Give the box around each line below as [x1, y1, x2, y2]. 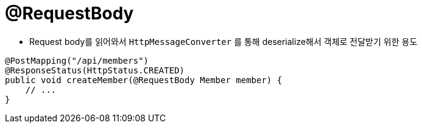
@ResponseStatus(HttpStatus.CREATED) [5, 65, 185, 75]
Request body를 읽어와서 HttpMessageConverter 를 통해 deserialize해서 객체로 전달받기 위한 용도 [29, 36, 418, 47]
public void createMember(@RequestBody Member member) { [5, 75, 283, 85]
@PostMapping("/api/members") [5, 55, 149, 66]
